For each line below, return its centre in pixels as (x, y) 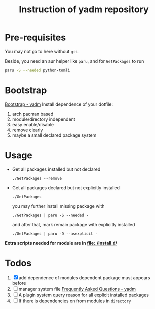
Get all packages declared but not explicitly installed (66, 188)
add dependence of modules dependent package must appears (84, 278)
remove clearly (28, 130)
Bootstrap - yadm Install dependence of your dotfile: (59, 104)
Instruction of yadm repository (84, 9)
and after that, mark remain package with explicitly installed (74, 224)
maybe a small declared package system (54, 135)
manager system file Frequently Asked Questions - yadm (77, 289)
